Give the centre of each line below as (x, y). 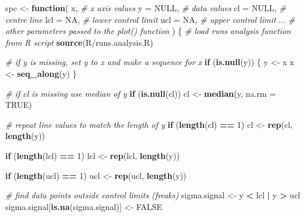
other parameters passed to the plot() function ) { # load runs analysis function (148, 31)
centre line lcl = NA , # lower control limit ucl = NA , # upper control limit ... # (150, 19)
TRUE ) (19, 105)
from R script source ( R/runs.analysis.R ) (79, 42)
